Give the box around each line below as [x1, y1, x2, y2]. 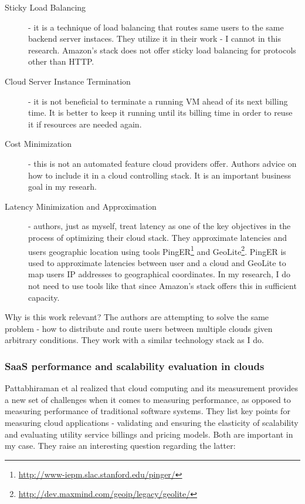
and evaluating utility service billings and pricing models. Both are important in [5, 428, 293, 440]
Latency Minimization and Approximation [5, 200, 157, 212]
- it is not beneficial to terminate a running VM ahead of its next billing [28, 95, 288, 107]
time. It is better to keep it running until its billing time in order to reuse [28, 106, 293, 119]
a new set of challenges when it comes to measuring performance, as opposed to [5, 393, 291, 405]
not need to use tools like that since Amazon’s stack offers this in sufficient [28, 279, 297, 291]
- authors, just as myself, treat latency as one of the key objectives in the [28, 220, 291, 232]
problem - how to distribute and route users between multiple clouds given [5, 322, 273, 334]
